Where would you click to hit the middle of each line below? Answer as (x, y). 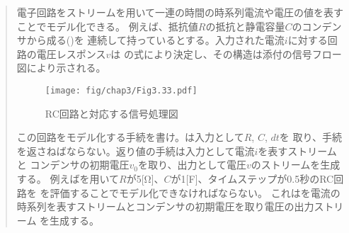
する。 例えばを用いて (68, 178)
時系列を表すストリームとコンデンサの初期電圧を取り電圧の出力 (165, 206)
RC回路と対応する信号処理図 (111, 113)
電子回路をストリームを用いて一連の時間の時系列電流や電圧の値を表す (180, 12)
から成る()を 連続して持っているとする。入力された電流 (155, 40)
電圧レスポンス (71, 53)
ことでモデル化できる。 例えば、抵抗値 (107, 26)
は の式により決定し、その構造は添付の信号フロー (226, 53)
